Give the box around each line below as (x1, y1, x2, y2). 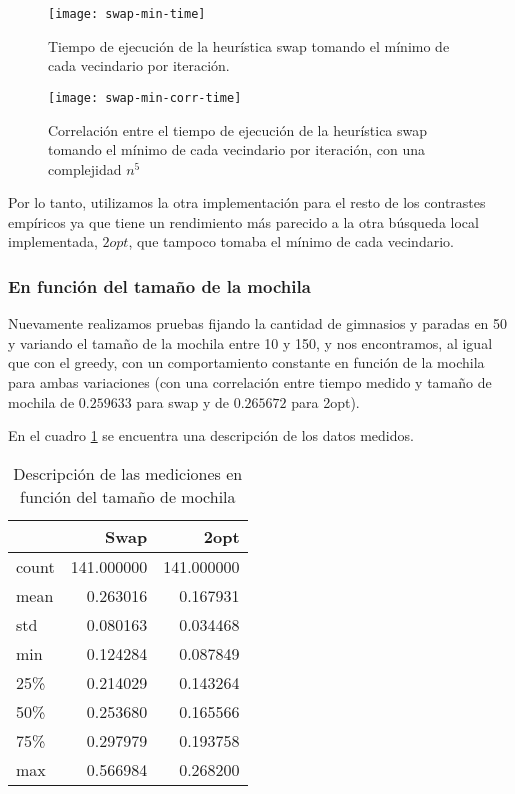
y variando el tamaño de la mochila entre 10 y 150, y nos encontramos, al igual (8, 332, 493, 353)
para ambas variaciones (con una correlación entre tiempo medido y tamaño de (8, 372, 492, 393)
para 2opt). (291, 391, 360, 412)
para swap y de (136, 391, 230, 412)
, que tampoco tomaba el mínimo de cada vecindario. (128, 231, 454, 252)
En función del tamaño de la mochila (8, 273, 311, 298)
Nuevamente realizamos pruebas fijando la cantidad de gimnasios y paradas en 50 (8, 313, 508, 334)
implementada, (8, 231, 98, 252)
